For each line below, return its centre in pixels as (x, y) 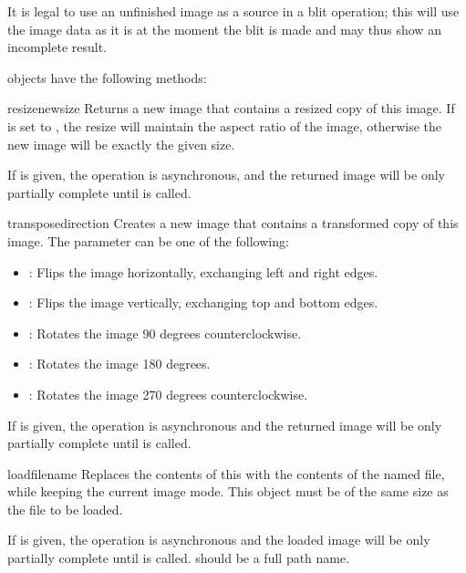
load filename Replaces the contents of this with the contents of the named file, (226, 473)
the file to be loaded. (65, 509)
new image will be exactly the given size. (121, 144)
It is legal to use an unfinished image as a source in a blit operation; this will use (233, 11)
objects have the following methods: (107, 77)
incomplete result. (57, 47)
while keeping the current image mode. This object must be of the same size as (228, 491)
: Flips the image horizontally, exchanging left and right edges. (203, 271)
